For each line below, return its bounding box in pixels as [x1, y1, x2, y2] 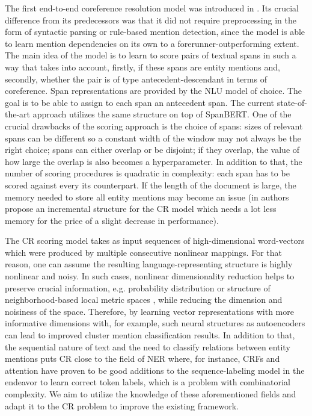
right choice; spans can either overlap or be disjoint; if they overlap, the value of [5, 143, 300, 156]
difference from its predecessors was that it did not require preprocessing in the [5, 13, 296, 26]
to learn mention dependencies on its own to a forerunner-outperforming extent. [5, 37, 299, 49]
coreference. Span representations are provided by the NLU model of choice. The [5, 84, 302, 97]
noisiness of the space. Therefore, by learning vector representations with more [5, 305, 294, 317]
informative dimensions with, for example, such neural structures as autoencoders [5, 317, 305, 329]
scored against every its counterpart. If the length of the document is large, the [5, 178, 296, 191]
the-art [5, 108, 31, 120]
